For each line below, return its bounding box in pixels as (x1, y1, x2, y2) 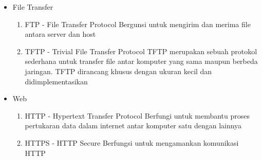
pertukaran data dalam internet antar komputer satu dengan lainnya (25, 120, 242, 131)
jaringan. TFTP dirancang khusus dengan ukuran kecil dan (25, 65, 212, 76)
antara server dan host (25, 29, 96, 39)
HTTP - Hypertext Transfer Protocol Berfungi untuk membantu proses (25, 110, 250, 121)
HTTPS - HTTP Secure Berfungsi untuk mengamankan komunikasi (25, 137, 239, 148)
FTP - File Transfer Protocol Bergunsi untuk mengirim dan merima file (25, 18, 251, 29)
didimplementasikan (25, 76, 88, 86)
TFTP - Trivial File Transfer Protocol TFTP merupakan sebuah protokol (25, 45, 257, 56)
